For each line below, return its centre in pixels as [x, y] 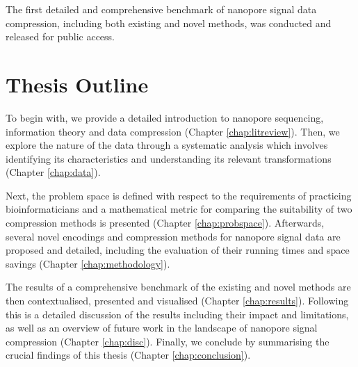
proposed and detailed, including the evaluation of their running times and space [178, 250]
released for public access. [60, 36]
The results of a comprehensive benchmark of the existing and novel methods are [178, 287]
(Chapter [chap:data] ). [53, 172]
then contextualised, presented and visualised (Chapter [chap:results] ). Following [177, 301]
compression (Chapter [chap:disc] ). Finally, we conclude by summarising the [168, 341]
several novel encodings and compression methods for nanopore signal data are [173, 236]
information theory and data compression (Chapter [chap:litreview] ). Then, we [173, 131]
